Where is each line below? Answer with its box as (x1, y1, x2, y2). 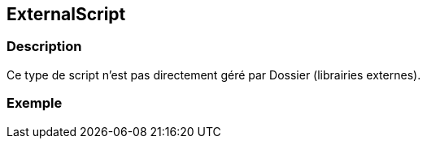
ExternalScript (7, 4, 126, 24)
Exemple (7, 95, 63, 112)
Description (7, 38, 82, 55)
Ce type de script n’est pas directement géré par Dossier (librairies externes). (7, 67, 421, 82)
